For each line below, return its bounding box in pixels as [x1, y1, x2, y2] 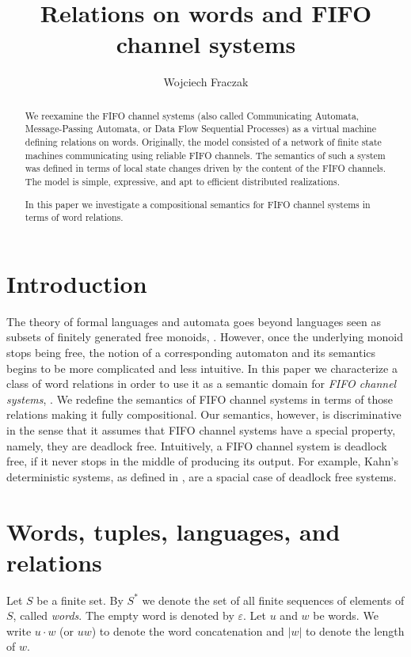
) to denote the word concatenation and [91, 622, 284, 639]
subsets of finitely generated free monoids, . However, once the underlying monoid [6, 328, 403, 345]
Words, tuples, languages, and [6, 515, 341, 547]
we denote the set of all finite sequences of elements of [142, 591, 405, 608]
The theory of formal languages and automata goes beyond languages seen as [6, 313, 381, 329]
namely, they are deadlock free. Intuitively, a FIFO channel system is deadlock [6, 437, 387, 454]
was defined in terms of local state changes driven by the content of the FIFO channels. [25, 161, 386, 175]
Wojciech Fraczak [163, 74, 249, 90]
